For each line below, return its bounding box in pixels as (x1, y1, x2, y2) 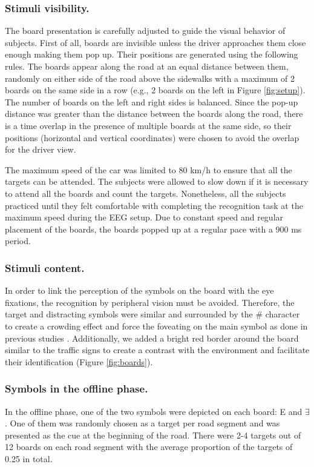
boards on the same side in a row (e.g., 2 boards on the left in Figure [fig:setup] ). (5, 84, 306, 96)
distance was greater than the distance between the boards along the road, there (5, 107, 303, 120)
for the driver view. (5, 143, 76, 156)
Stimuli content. (5, 260, 85, 275)
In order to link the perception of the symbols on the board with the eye (5, 284, 274, 297)
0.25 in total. (5, 452, 53, 465)
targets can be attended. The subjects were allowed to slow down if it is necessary (5, 175, 309, 188)
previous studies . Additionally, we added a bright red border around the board (5, 331, 299, 344)
